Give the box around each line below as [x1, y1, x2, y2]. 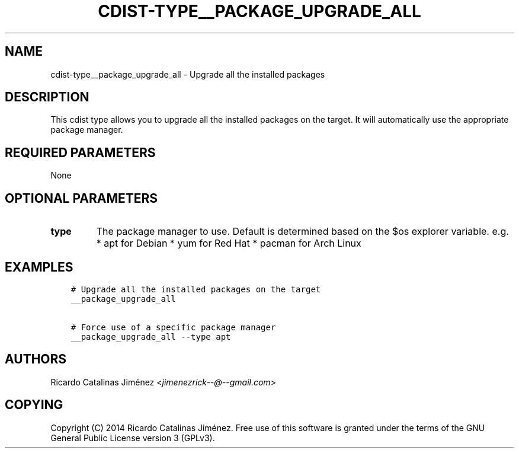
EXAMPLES [5, 259, 73, 275]
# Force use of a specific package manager [71, 322, 276, 332]
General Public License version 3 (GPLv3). [50, 432, 215, 443]
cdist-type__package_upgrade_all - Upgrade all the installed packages [50, 69, 325, 79]
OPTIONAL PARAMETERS [5, 190, 158, 206]
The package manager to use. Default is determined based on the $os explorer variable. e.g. [96, 225, 509, 238]
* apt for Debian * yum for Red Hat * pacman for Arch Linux [96, 237, 361, 250]
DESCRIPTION [5, 90, 89, 105]
